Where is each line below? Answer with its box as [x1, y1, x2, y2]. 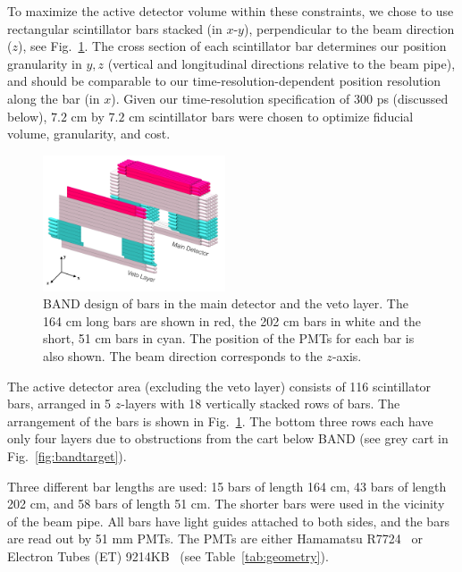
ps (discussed [376, 88, 449, 107]
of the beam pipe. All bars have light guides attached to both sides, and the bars [7, 511, 450, 530]
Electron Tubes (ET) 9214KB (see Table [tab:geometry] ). [7, 546, 329, 565]
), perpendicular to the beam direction [243, 19, 455, 38]
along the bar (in [7, 88, 100, 107]
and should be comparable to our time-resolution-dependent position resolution [7, 71, 441, 90]
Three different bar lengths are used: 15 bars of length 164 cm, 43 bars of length [7, 476, 447, 495]
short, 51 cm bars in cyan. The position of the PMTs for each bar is [43, 329, 415, 348]
